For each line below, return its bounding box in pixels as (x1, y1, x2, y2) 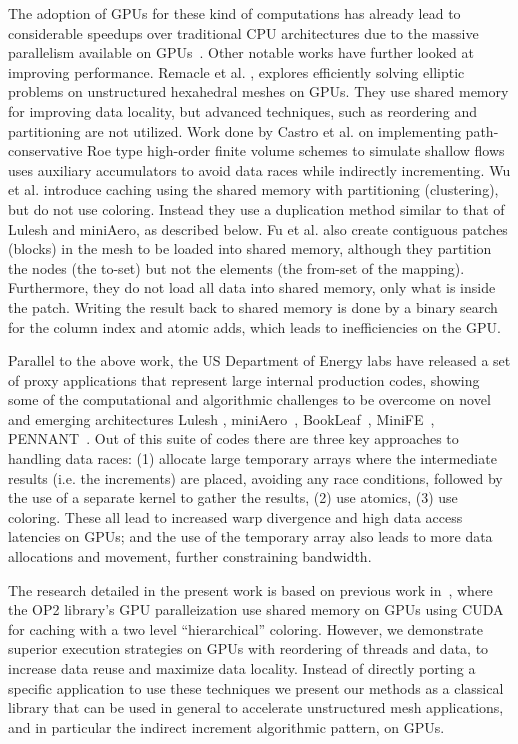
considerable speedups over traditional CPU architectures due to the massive (8, 22, 479, 43)
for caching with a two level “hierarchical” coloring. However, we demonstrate (8, 618, 484, 639)
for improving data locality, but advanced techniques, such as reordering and (8, 100, 478, 121)
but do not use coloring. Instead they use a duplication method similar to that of (8, 198, 505, 219)
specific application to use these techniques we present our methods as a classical (8, 677, 504, 698)
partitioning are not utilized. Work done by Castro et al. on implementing (8, 120, 461, 141)
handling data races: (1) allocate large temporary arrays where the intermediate (8, 448, 497, 469)
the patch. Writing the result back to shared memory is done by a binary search (8, 296, 498, 317)
